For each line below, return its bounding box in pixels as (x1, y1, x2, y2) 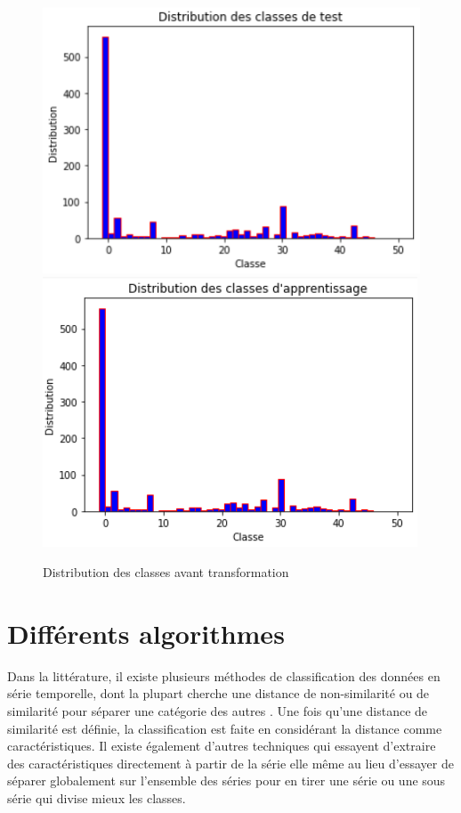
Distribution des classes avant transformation (43, 563, 289, 581)
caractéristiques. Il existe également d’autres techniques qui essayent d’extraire (7, 736, 436, 755)
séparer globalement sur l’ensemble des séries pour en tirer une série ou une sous (7, 771, 446, 790)
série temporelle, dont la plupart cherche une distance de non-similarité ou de (7, 684, 430, 703)
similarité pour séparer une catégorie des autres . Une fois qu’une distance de (7, 701, 428, 720)
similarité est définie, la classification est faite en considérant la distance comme (7, 719, 442, 737)
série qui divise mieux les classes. (7, 788, 186, 807)
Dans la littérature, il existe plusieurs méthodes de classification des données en (7, 666, 441, 685)
